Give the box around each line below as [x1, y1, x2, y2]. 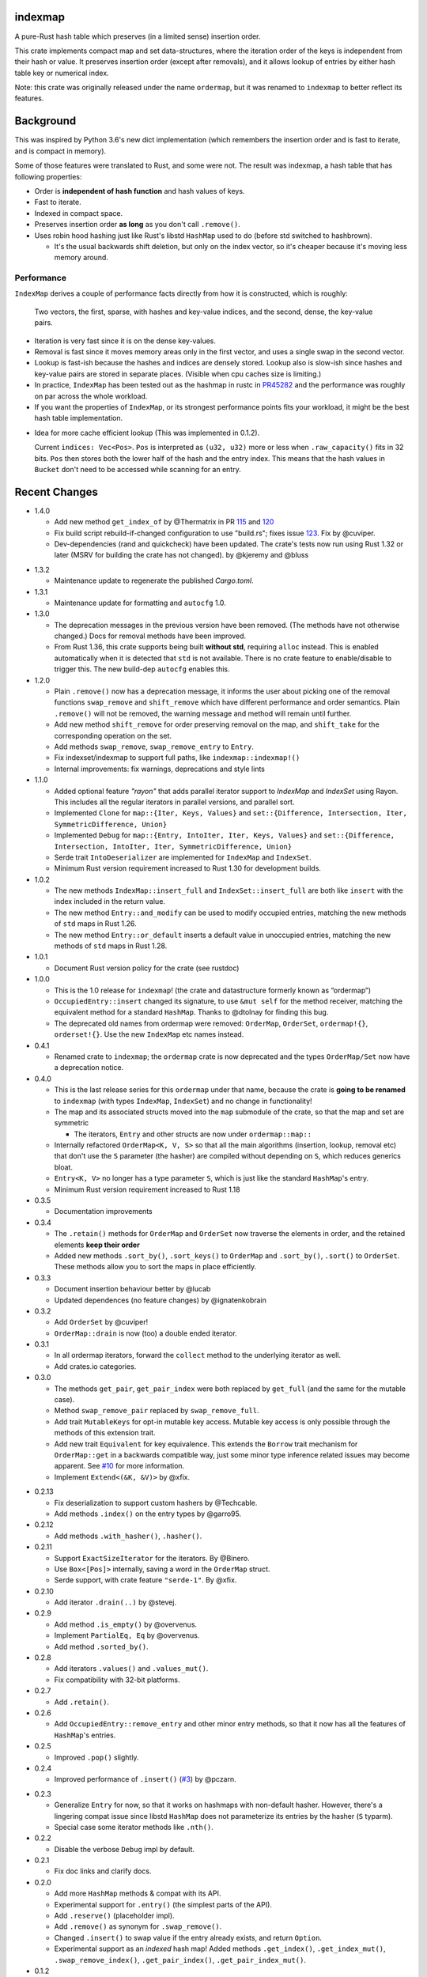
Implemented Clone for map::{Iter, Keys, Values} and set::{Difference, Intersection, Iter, [54, 808, 407, 818]
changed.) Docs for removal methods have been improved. [54, 631, 247, 641]
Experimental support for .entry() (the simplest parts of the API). [54, 1900, 273, 1909]
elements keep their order [54, 1240, 140, 1249]
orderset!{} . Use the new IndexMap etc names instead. [54, 1030, 244, 1039]
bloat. [54, 1162, 73, 1172]
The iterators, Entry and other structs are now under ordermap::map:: [74, 1129, 312, 1139]
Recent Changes [14, 485, 99, 498]
